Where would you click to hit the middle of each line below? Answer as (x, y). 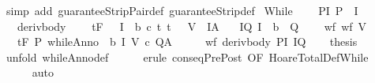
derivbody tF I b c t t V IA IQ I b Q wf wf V (192, 26)
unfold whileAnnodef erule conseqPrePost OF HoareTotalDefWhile (187, 57)
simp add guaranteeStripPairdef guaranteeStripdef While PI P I (182, 10)
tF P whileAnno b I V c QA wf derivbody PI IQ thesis (187, 41)
